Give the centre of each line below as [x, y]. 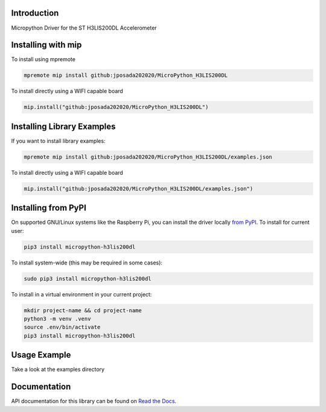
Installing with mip [46, 45]
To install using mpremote [43, 59]
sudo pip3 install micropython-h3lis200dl [88, 279]
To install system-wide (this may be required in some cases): [87, 263]
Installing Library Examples [63, 126]
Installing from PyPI [49, 208]
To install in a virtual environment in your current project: [81, 294]
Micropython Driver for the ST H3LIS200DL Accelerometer [84, 28]
